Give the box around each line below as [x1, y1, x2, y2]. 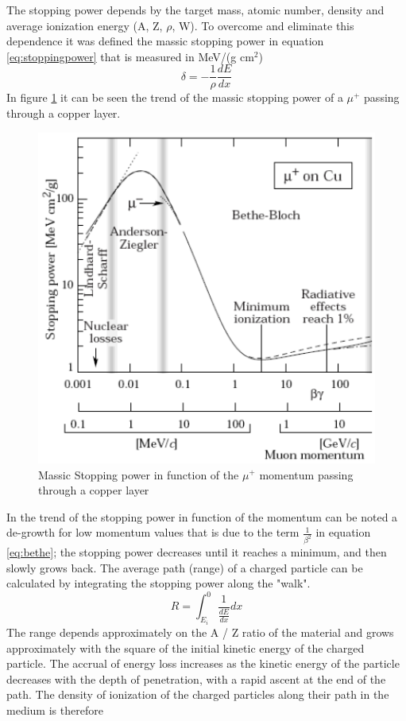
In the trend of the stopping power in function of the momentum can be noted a [6, 508, 398, 525]
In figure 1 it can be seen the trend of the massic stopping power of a [6, 89, 343, 106]
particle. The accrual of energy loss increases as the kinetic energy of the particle [6, 655, 400, 672]
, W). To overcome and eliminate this [172, 17, 354, 33]
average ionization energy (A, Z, [6, 17, 163, 33]
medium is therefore [6, 701, 103, 718]
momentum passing [259, 466, 354, 483]
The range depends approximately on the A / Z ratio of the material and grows [6, 623, 394, 640]
